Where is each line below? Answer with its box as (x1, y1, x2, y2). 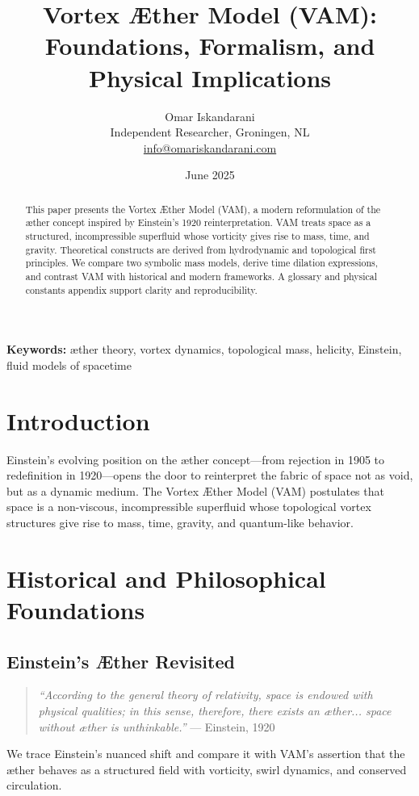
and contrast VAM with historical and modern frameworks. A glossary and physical (25, 269, 378, 283)
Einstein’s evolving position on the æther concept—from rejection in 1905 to (6, 450, 385, 467)
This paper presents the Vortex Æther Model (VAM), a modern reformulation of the (25, 202, 381, 216)
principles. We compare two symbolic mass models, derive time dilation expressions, (25, 256, 379, 270)
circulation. (6, 777, 62, 794)
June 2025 (185, 166, 235, 183)
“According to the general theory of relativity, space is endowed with (38, 686, 373, 703)
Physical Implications (88, 61, 332, 94)
